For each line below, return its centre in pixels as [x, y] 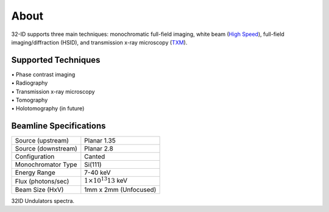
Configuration [35, 157]
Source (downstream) [46, 149]
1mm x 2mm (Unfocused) [120, 189]
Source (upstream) [42, 141]
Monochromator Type [46, 164]
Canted [95, 157]
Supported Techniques [56, 60]
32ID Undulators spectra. [43, 200]
